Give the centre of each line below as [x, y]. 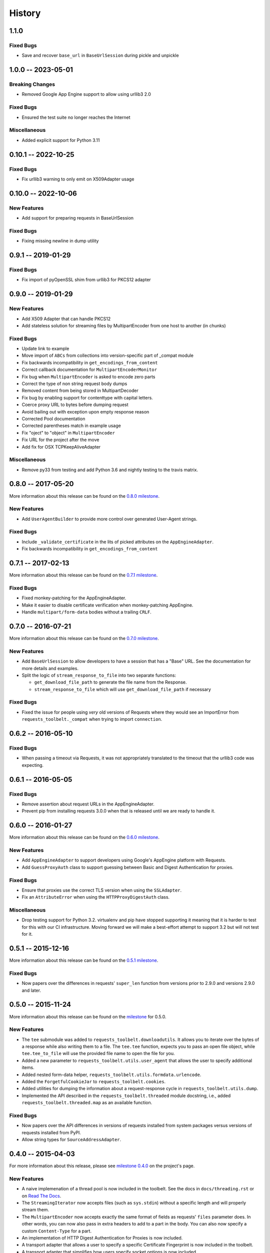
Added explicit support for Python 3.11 [61, 140]
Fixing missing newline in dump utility [60, 241]
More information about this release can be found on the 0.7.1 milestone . [83, 575]
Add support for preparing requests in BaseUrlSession [78, 218]
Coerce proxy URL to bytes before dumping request [75, 405]
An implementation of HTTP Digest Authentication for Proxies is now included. [102, 1237]
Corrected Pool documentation [53, 419]
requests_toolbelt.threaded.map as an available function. [87, 1103]
